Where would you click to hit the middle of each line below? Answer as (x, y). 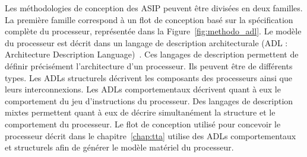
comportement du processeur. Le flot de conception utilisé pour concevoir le (143, 124)
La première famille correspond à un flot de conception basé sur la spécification (149, 19)
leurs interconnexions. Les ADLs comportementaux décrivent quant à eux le (143, 89)
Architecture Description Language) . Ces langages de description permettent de (152, 54)
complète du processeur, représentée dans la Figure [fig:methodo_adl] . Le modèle (153, 31)
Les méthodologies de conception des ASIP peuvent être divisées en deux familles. (154, 8)
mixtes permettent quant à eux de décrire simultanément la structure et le (140, 112)
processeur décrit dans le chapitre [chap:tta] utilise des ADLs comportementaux (151, 135)
